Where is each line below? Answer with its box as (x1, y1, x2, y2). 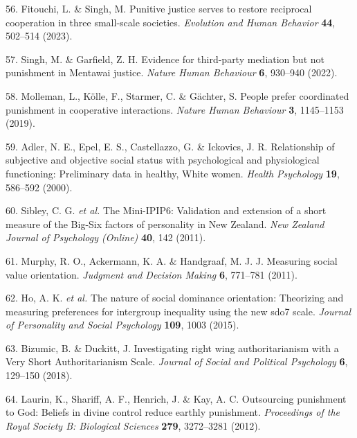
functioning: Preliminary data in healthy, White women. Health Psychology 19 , (6, 166, 340, 180)
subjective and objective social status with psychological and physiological (6, 152, 320, 167)
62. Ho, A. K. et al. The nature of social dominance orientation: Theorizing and (6, 290, 344, 305)
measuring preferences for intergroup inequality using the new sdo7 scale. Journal (6, 304, 351, 318)
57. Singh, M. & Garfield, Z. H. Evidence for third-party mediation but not (6, 51, 324, 66)
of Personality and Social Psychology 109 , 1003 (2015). (6, 317, 239, 332)
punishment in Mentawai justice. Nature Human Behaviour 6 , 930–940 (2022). (6, 65, 338, 80)
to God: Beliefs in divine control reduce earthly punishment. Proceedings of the (6, 405, 340, 419)
